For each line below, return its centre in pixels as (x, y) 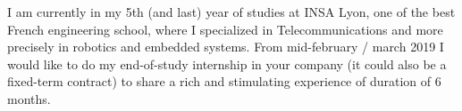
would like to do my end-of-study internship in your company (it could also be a (227, 63)
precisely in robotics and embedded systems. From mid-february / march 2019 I (226, 47)
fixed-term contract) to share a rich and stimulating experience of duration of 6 (224, 81)
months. (29, 98)
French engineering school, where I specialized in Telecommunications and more (225, 29)
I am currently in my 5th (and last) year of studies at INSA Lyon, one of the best (231, 12)
